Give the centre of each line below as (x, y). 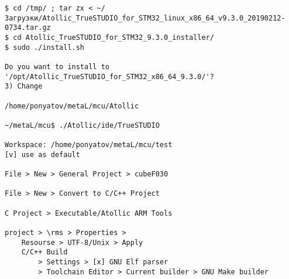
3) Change (24, 86)
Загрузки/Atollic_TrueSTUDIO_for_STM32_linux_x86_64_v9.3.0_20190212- (145, 18)
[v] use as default (42, 154)
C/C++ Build (44, 252)
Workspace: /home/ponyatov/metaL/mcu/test (89, 145)
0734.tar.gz (28, 28)
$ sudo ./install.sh (45, 47)
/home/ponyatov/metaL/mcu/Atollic (72, 106)
